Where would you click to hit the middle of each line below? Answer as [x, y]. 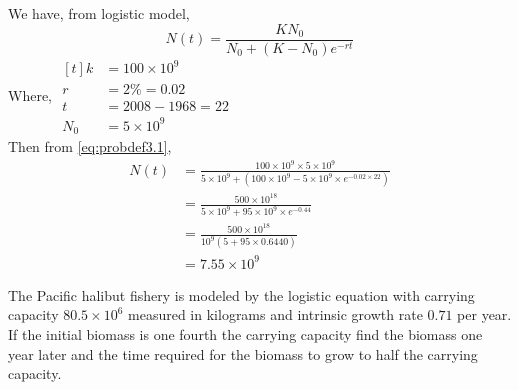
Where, [30, 94]
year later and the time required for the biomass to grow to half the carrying [243, 353]
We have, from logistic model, [99, 13]
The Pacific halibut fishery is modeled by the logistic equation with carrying [241, 294]
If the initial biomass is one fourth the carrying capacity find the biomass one [245, 334]
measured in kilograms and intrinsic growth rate [275, 314]
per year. [484, 314]
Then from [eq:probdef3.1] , [90, 146]
